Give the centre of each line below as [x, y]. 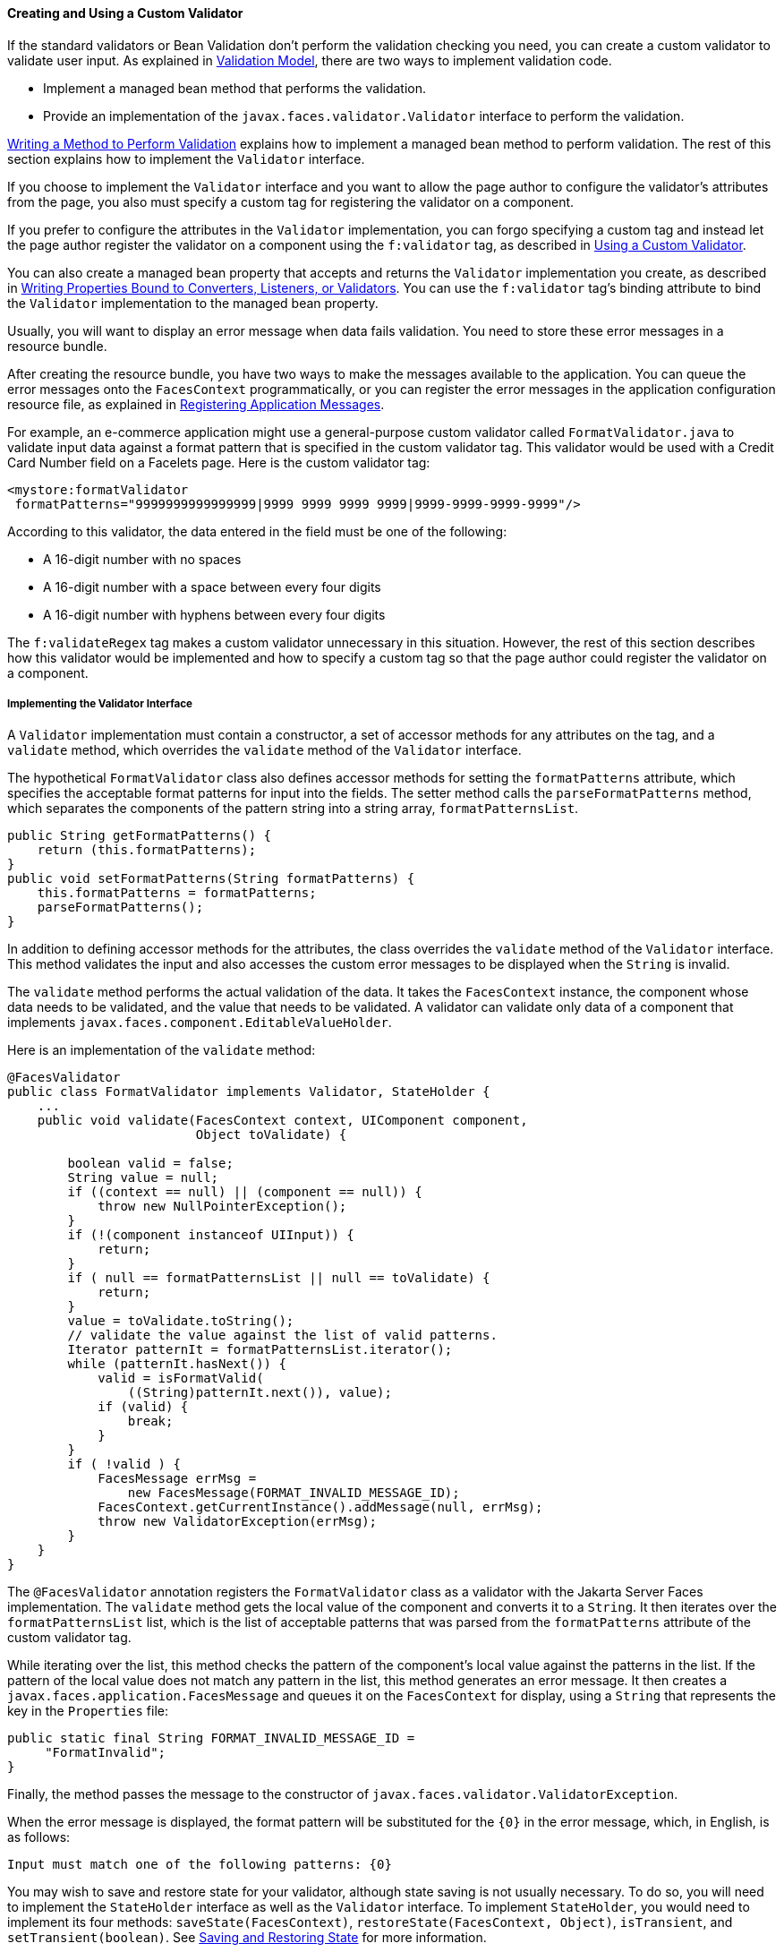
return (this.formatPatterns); [147, 850]
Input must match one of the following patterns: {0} [200, 1865]
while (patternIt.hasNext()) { [177, 1364]
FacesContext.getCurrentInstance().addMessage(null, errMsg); [320, 1507]
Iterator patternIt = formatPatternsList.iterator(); [260, 1350]
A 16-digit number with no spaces [142, 559]
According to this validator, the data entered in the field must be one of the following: [257, 531]
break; [150, 1421]
